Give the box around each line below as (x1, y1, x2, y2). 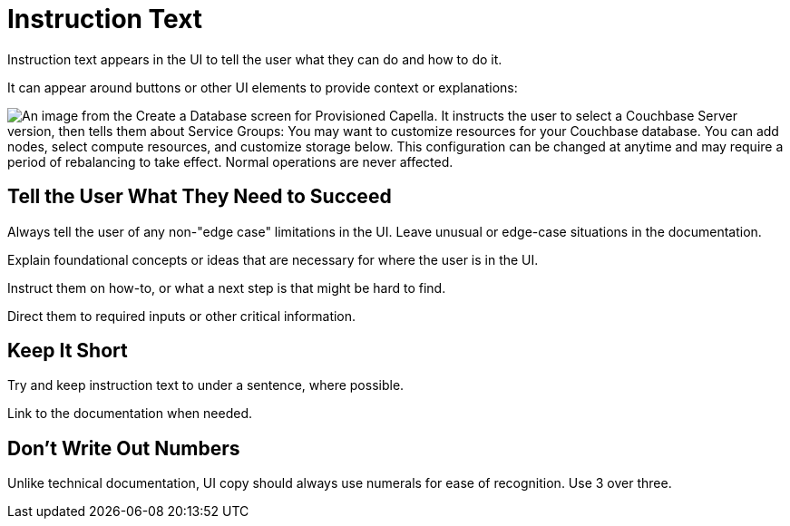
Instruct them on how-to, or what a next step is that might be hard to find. (7, 279, 446, 296)
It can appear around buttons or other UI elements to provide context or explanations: (7, 79, 518, 95)
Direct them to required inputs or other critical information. (7, 307, 356, 324)
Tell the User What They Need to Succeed (7, 185, 392, 209)
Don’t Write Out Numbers (7, 436, 240, 460)
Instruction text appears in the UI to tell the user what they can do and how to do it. (7, 51, 502, 67)
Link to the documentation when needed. (7, 405, 252, 422)
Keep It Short (7, 339, 128, 363)
